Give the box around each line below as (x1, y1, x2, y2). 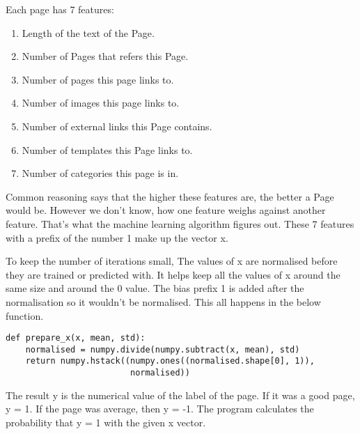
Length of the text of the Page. (22, 25, 155, 40)
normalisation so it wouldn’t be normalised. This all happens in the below (6, 294, 321, 309)
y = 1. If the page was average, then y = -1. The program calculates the (6, 401, 314, 416)
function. (6, 308, 44, 323)
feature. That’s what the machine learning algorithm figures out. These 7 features (6, 216, 354, 231)
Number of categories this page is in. (22, 166, 179, 180)
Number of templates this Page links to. (22, 142, 193, 157)
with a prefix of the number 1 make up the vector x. (6, 230, 228, 245)
